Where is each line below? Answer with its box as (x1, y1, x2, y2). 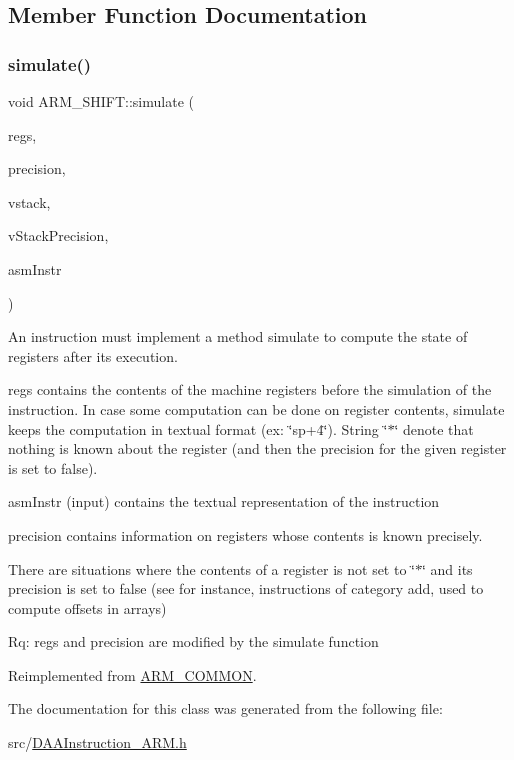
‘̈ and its (421, 558, 473, 579)
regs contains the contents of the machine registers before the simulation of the (8, 379, 492, 400)
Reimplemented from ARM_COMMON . (8, 664, 257, 685)
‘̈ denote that (394, 418, 474, 439)
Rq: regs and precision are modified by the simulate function (8, 631, 379, 652)
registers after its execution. (8, 345, 178, 366)
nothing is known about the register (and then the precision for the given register (8, 438, 507, 459)
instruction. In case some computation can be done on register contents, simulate (8, 398, 505, 419)
